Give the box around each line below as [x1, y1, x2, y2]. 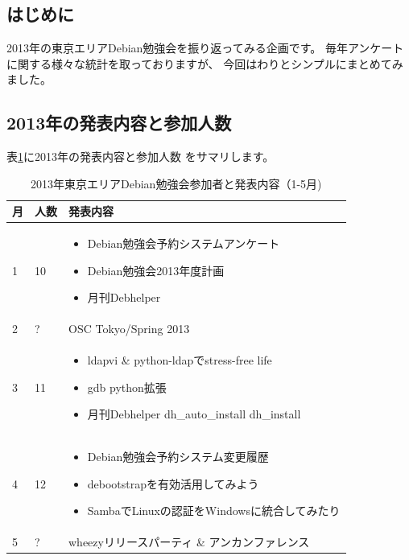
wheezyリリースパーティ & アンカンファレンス [68, 533, 310, 550]
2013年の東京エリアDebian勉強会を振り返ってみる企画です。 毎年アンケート [6, 39, 404, 56]
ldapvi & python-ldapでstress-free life [87, 352, 272, 369]
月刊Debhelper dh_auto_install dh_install [87, 406, 301, 422]
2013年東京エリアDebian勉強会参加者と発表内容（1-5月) [31, 175, 322, 191]
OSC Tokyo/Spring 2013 [68, 320, 190, 337]
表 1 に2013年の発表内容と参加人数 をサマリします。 [6, 148, 275, 165]
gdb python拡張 [87, 378, 167, 395]
